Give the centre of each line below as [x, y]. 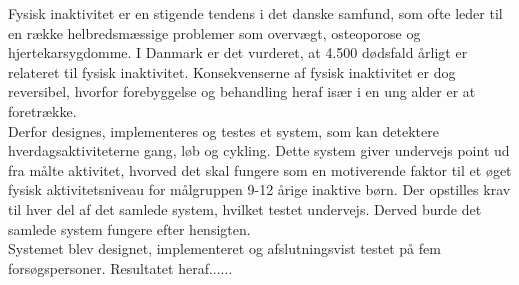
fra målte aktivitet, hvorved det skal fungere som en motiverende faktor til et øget [260, 169]
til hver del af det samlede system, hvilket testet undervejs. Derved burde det [245, 208]
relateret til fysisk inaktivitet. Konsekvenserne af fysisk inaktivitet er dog [232, 71]
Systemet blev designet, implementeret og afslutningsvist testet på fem [224, 248]
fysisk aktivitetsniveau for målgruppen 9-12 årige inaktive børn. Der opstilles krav [259, 189]
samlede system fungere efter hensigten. [129, 228]
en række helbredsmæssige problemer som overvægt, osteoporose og [214, 32]
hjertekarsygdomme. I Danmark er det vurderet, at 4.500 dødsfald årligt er [238, 52]
